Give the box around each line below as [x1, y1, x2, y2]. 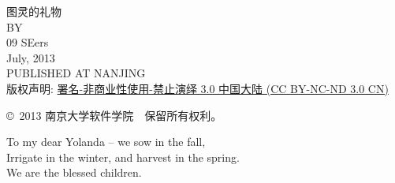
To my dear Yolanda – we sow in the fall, [6, 133, 206, 150]
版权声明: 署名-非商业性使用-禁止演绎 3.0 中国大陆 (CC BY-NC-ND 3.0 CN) [6, 80, 389, 96]
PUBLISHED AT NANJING [6, 65, 146, 81]
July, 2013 [6, 49, 55, 65]
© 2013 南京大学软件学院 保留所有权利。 [6, 106, 222, 123]
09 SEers [6, 34, 49, 50]
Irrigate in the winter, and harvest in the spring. [6, 148, 240, 165]
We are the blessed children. [6, 164, 142, 181]
